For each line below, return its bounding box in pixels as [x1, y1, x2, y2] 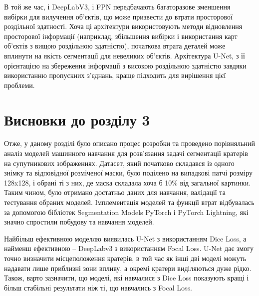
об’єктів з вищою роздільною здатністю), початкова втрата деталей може [4, 40, 226, 51]
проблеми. [4, 79, 35, 90]
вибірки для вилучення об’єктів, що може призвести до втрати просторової [4, 11, 233, 21]
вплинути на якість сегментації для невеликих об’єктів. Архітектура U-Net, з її [4, 50, 245, 60]
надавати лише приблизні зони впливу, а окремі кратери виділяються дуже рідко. [4, 262, 252, 273]
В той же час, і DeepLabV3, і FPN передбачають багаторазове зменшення [4, 1, 231, 11]
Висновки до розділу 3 [4, 109, 150, 129]
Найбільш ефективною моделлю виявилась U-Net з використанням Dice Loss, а [4, 233, 247, 243]
